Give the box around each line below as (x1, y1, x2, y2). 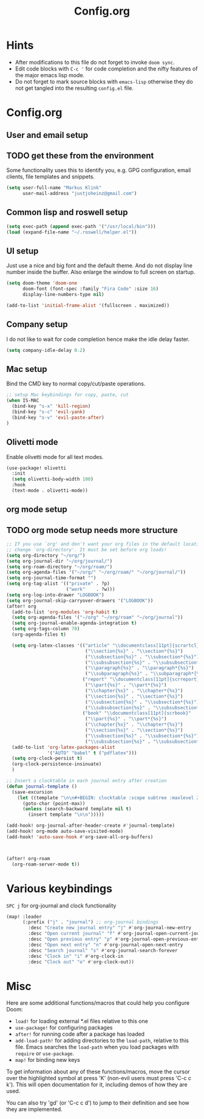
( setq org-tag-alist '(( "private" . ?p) (6, 580, 110, 587)
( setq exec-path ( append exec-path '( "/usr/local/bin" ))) (6, 223, 156, 229)
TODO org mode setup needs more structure (6, 525, 178, 535)
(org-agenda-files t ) (12, 632, 67, 638)
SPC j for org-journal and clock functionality (6, 901, 117, 909)
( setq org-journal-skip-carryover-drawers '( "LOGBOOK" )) (6, 597, 154, 604)
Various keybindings (6, 881, 112, 895)
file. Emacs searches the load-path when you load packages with (15, 1044, 179, 1051)
